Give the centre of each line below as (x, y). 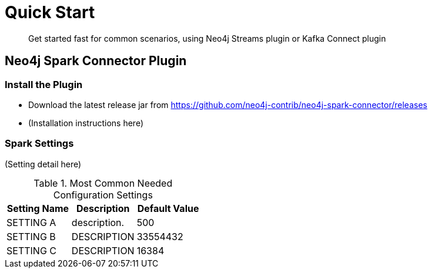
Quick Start (50, 12)
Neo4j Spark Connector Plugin (96, 61)
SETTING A (31, 222)
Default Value (168, 208)
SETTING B (31, 236)
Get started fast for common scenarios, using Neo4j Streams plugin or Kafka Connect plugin (207, 38)
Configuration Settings (103, 195)
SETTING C (32, 250)
